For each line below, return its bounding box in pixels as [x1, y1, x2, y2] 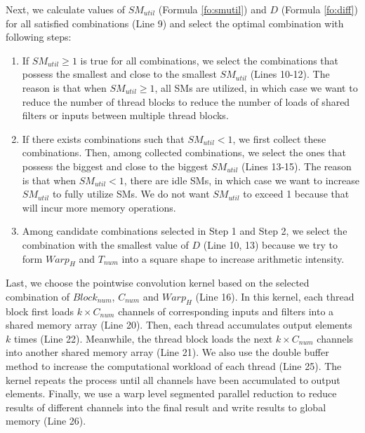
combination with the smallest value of [22, 237, 189, 252]
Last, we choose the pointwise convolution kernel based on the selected [6, 275, 310, 290]
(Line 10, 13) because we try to [203, 237, 338, 252]
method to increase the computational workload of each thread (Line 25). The [6, 359, 342, 373]
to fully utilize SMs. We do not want [52, 186, 210, 201]
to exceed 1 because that [243, 186, 350, 201]
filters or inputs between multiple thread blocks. [22, 108, 229, 123]
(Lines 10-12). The [250, 67, 330, 81]
